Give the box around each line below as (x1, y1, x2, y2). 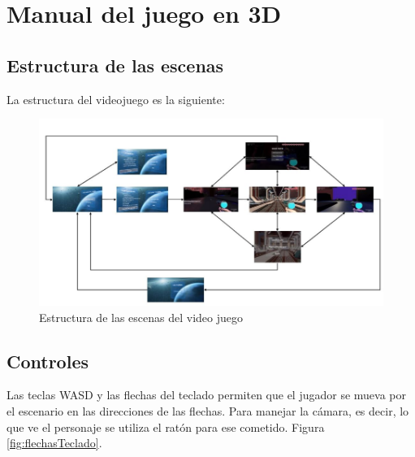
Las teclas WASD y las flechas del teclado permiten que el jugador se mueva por (6, 386, 406, 403)
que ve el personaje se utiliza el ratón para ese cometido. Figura (6, 418, 325, 435)
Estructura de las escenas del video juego (39, 308, 244, 325)
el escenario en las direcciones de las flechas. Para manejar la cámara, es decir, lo (6, 403, 409, 420)
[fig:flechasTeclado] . (6, 434, 102, 451)
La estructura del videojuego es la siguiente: (6, 90, 225, 107)
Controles (6, 348, 89, 373)
